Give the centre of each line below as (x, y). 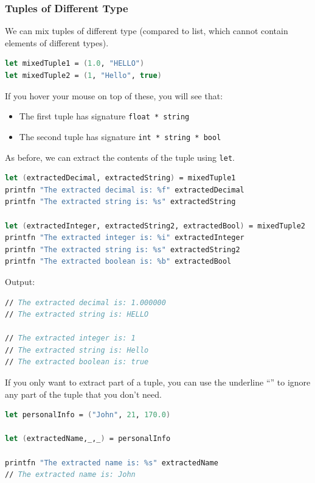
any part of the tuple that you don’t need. (83, 394)
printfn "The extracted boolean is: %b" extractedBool (118, 262)
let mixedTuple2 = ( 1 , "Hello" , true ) (83, 76)
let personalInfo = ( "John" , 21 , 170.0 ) (88, 415)
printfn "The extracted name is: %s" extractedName (112, 463)
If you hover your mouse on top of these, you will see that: (114, 95)
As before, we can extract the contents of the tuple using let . (120, 157)
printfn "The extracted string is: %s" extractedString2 (123, 249)
